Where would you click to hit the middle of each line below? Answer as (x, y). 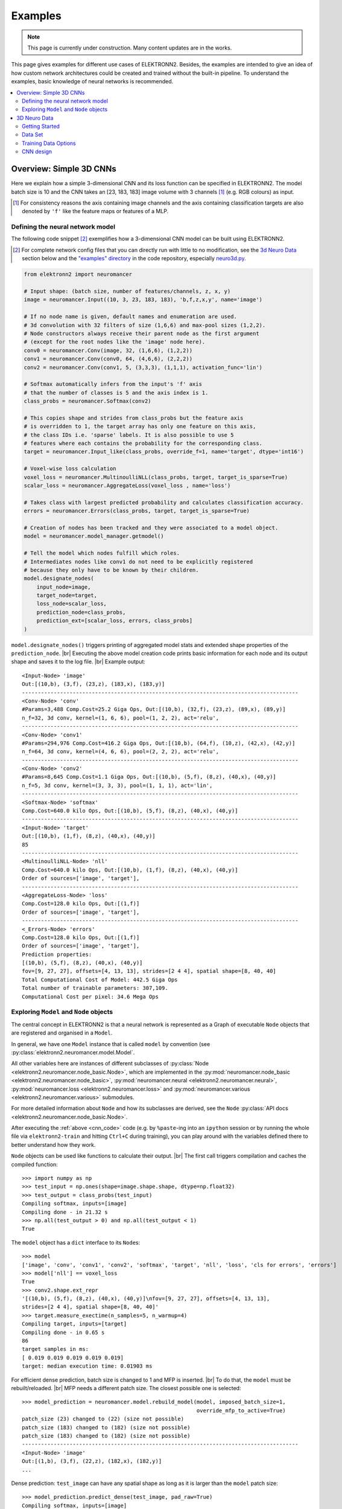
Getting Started (41, 126)
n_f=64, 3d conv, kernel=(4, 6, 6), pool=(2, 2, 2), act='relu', (121, 752)
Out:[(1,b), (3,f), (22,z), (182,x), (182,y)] (92, 1461)
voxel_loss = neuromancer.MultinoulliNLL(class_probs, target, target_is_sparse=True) (156, 477)
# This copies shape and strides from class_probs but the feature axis (134, 418)
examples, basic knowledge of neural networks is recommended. (92, 81)
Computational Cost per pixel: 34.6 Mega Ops (90, 997)
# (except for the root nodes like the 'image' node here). (115, 342)
